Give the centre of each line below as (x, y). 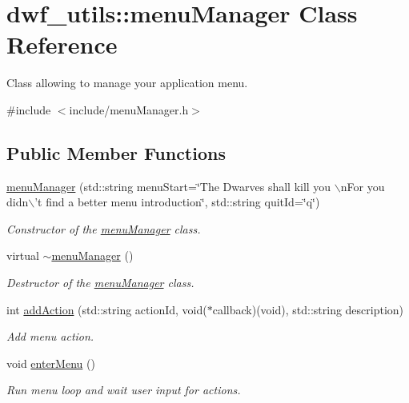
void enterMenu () (51, 363)
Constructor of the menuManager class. (104, 228)
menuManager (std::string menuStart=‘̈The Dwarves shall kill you (169, 186)
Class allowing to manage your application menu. (127, 83)
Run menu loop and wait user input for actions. (124, 390)
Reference (62, 44)
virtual (23, 255)
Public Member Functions (116, 152)
